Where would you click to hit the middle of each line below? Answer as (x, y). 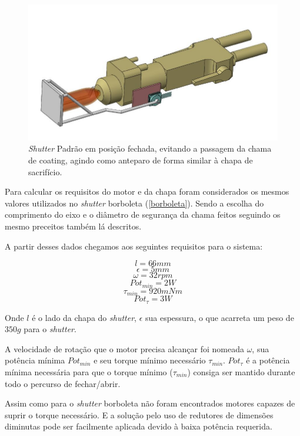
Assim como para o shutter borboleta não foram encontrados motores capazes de (150, 403)
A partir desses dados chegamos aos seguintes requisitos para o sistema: (134, 246)
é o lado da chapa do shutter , (84, 317)
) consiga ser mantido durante (241, 371)
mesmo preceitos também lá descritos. (73, 226)
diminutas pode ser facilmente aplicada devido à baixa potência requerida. (139, 426)
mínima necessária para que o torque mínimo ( (89, 371)
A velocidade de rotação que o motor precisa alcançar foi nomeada (124, 348)
